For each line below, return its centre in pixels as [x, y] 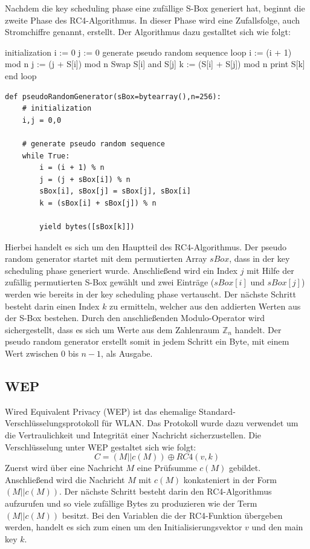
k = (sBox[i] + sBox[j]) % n [98, 203]
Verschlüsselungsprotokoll [52, 423]
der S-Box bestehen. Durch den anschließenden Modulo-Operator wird [135, 318]
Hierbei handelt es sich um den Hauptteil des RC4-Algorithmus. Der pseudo [146, 246]
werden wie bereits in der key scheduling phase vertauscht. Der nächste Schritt [150, 294]
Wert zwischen [32, 353]
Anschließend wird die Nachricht [65, 479]
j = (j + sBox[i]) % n [85, 179]
